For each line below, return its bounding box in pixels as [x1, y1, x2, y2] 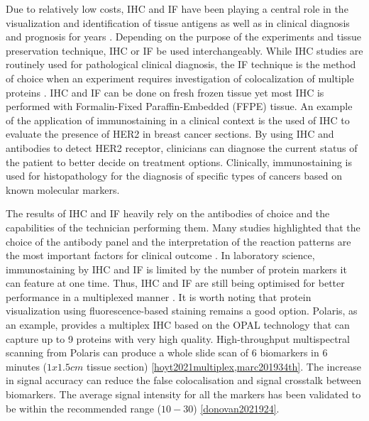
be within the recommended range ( [6, 400, 162, 415]
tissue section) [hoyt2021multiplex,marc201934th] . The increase [86, 359, 361, 373]
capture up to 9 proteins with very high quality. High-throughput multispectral [6, 331, 350, 346]
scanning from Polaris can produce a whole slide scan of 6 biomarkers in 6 [6, 345, 328, 360]
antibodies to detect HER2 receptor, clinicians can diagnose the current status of [6, 140, 358, 155]
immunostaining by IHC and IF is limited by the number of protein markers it [6, 261, 347, 276]
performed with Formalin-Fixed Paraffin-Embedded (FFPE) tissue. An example [6, 99, 353, 114]
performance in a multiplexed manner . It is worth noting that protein [6, 289, 312, 304]
